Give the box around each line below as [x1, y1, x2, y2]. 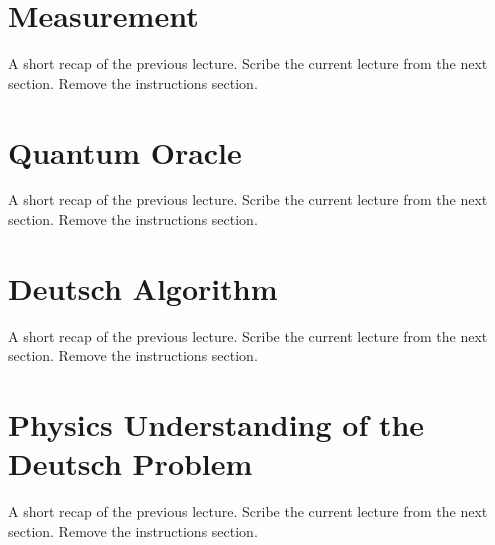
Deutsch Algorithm [8, 267, 278, 308]
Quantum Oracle [8, 131, 242, 172]
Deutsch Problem [8, 443, 253, 484]
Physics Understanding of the [8, 404, 425, 445]
